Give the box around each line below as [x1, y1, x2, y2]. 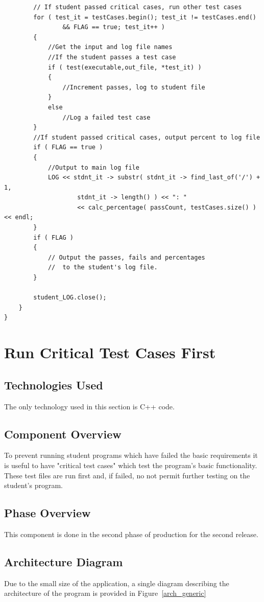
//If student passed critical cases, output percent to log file [33, 133, 260, 141]
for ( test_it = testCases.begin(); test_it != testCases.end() [33, 13, 256, 21]
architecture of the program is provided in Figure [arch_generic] [4, 588, 206, 598]
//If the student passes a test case [47, 53, 176, 61]
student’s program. [4, 480, 63, 491]
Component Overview [4, 426, 122, 442]
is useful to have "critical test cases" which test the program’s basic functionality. [4, 459, 257, 470]
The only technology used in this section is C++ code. [4, 401, 175, 411]
